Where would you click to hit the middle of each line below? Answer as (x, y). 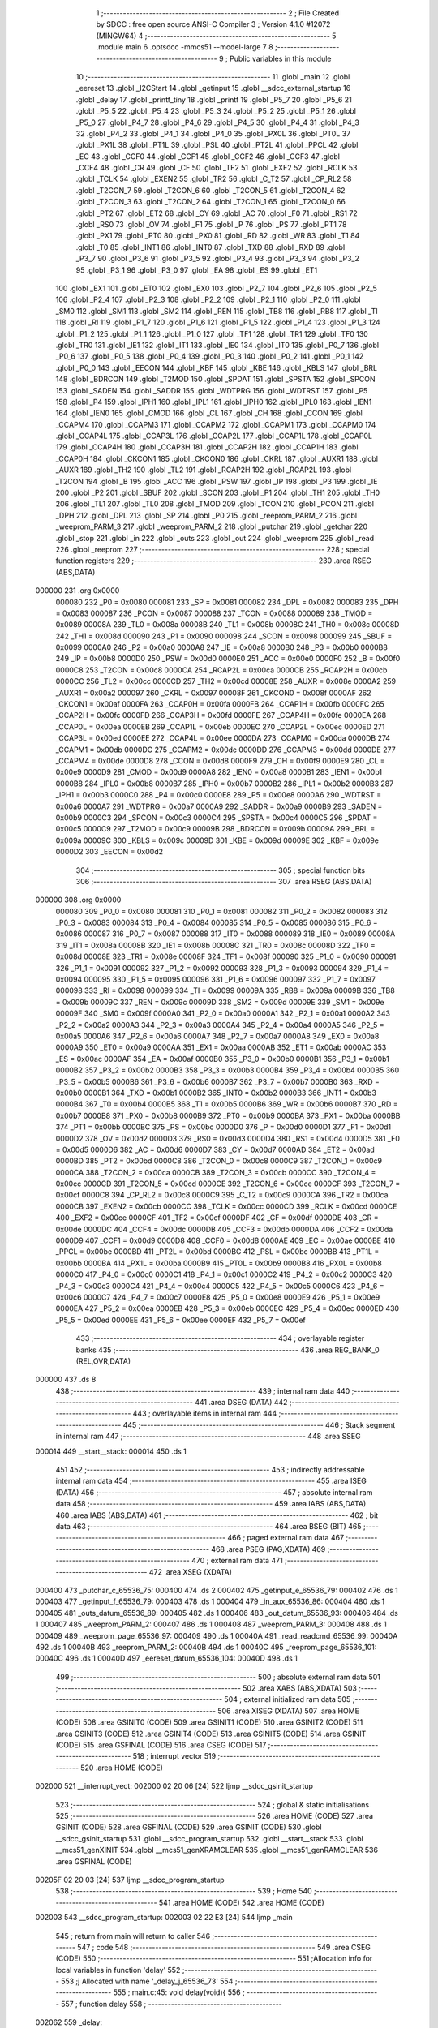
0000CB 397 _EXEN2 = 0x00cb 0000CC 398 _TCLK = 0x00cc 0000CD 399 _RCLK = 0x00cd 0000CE (226, 1206)
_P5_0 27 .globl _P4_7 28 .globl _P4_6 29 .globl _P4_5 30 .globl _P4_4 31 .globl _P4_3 (218, 122)
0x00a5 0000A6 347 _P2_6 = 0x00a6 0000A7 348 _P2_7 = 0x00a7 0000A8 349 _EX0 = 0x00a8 (217, 1036)
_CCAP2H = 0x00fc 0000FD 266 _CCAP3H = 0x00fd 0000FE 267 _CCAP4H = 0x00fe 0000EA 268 (221, 715)
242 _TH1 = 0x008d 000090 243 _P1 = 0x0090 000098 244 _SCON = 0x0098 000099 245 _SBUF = (224, 636)
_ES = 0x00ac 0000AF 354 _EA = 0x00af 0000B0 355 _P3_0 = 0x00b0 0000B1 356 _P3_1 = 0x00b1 (222, 1059)
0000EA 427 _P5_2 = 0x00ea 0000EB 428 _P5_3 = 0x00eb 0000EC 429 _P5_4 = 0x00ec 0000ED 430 (228, 1308)
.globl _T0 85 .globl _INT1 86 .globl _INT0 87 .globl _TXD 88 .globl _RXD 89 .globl (210, 247)
